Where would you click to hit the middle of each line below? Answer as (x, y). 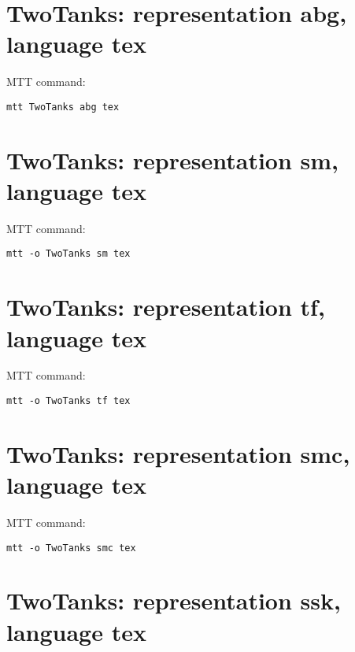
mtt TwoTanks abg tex (63, 107)
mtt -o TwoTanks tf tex (68, 401)
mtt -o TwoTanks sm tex (68, 254)
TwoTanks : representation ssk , (174, 600)
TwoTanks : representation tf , (166, 307)
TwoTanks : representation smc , (178, 453)
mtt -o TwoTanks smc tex (71, 548)
